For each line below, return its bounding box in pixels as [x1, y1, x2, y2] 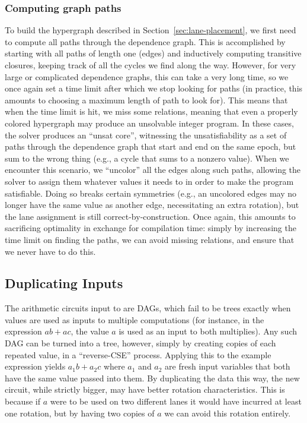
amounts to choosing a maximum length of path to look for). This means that [5, 93, 288, 106]
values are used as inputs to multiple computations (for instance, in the [5, 313, 264, 326]
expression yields [5, 360, 66, 373]
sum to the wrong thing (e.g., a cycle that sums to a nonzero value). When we [5, 151, 289, 164]
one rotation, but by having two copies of [5, 406, 155, 419]
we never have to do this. [5, 245, 96, 257]
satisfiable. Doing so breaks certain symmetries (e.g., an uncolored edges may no [5, 187, 297, 199]
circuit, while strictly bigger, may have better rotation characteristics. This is [5, 383, 285, 396]
